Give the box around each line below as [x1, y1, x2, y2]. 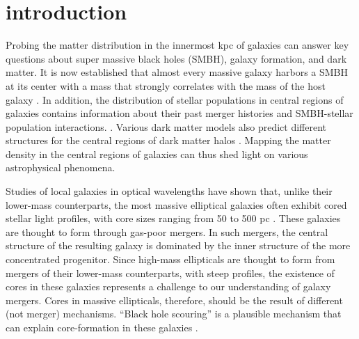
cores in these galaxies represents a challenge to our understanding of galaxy [6, 279, 331, 294]
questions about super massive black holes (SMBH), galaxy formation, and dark [6, 51, 347, 65]
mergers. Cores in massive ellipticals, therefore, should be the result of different [6, 292, 343, 307]
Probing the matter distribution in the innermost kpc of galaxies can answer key [6, 38, 349, 52]
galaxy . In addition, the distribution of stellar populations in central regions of [6, 92, 344, 107]
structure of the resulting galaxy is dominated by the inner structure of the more [6, 238, 351, 253]
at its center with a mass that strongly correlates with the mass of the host [6, 78, 326, 93]
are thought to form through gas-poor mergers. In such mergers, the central [6, 224, 328, 239]
